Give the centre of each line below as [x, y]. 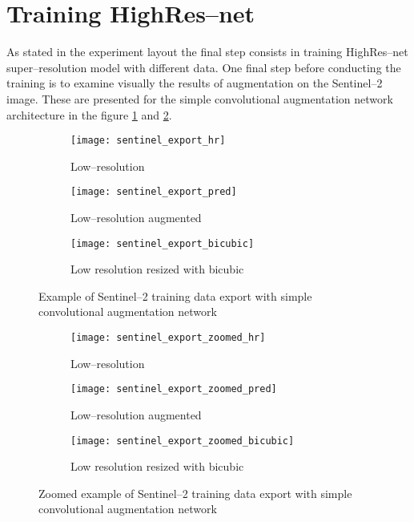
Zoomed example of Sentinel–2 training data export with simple [195, 493]
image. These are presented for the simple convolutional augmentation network [200, 98]
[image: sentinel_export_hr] [148, 141]
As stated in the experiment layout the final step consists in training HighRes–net [207, 52]
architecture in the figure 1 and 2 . [89, 114]
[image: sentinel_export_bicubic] [163, 243]
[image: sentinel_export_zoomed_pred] [174, 389]
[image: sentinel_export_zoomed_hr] [168, 338]
